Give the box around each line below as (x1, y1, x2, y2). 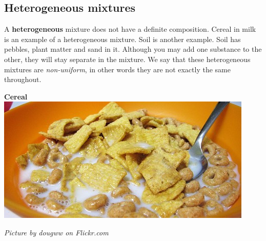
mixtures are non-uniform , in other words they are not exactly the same (4, 64, 231, 74)
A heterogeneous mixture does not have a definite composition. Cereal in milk (4, 24, 256, 34)
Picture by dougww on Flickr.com (4, 227, 109, 237)
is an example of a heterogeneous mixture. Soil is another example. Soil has (4, 33, 241, 44)
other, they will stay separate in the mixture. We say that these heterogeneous (4, 53, 251, 64)
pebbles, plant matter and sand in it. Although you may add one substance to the (4, 44, 262, 54)
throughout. (4, 74, 42, 85)
